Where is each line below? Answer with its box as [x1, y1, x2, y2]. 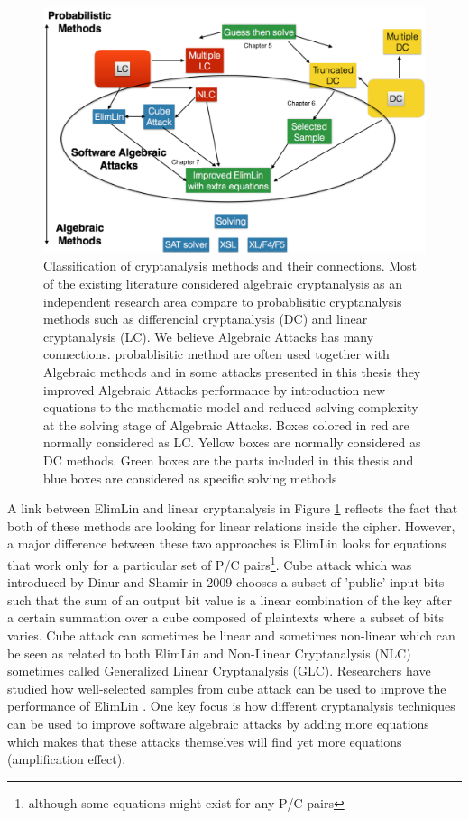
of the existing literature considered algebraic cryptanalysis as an [43, 274, 403, 293]
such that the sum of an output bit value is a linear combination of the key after [7, 590, 453, 609]
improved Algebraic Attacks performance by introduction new [43, 380, 386, 399]
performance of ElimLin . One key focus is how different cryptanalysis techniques [7, 696, 455, 715]
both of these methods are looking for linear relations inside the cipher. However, [7, 516, 455, 535]
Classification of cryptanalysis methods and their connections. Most [43, 256, 418, 275]
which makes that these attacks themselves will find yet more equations [7, 732, 402, 750]
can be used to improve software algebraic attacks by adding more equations [7, 713, 429, 732]
